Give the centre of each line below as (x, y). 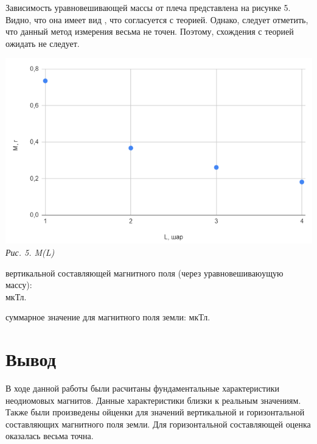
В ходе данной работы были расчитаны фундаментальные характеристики (142, 388)
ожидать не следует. (43, 43)
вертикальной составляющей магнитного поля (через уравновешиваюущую (145, 273)
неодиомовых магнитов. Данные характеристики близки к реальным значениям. (153, 400)
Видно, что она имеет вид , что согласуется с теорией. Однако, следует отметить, (157, 19)
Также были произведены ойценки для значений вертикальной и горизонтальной (155, 412)
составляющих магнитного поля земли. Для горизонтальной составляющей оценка (158, 424)
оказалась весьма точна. (50, 436)
